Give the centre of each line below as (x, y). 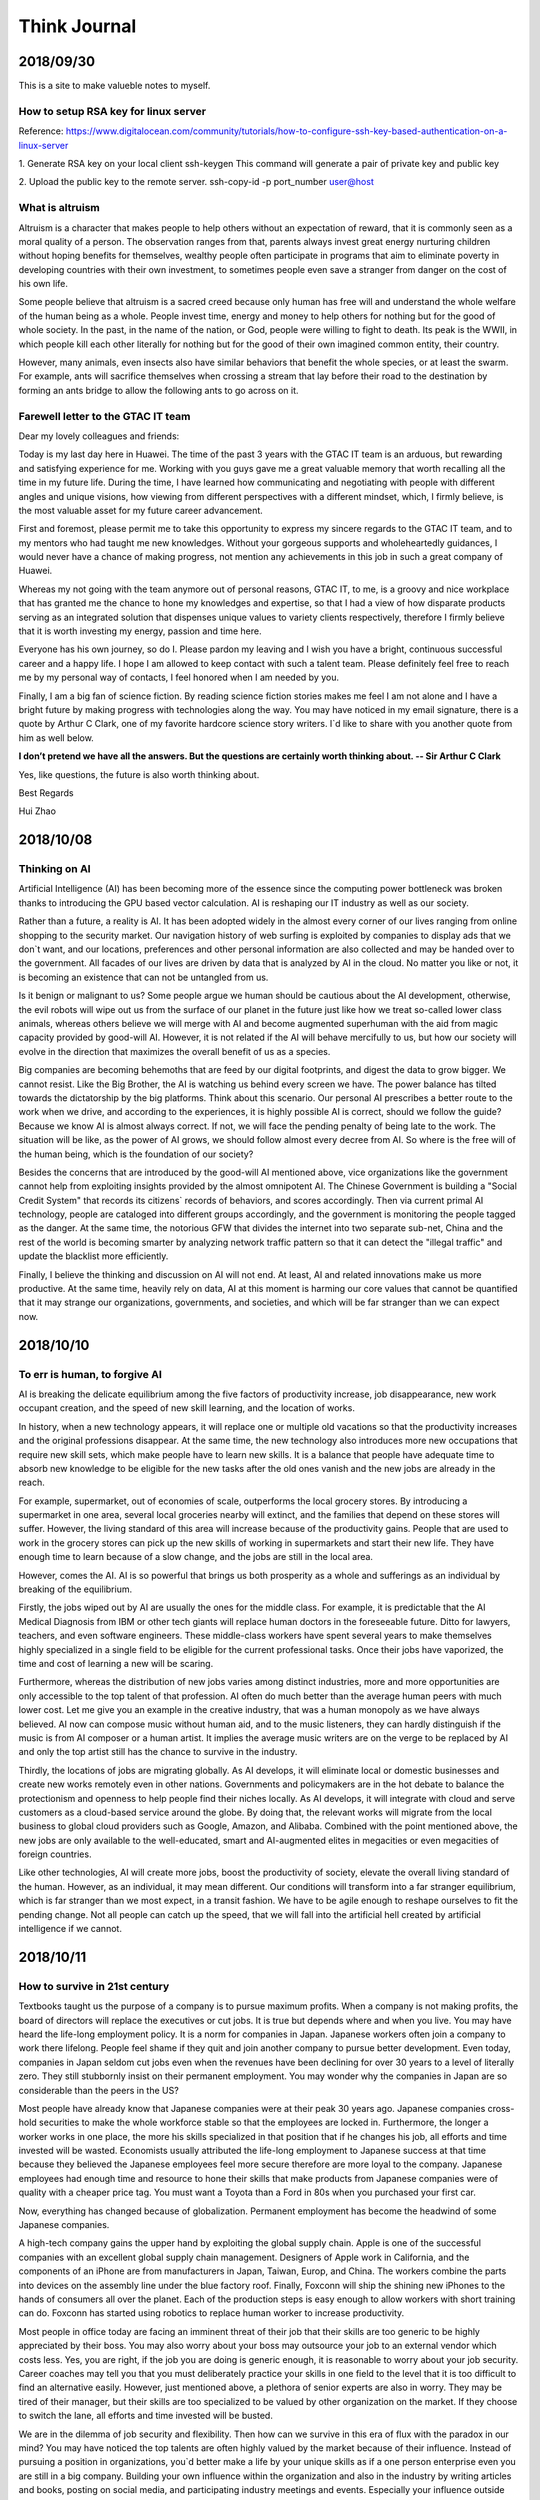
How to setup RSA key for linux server (112, 111)
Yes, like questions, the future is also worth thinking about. (139, 774)
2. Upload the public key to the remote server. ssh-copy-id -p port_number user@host (196, 182)
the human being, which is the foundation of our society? (136, 1154)
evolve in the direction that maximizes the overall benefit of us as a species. (174, 1051)
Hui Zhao (37, 811)
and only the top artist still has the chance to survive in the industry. (158, 1752)
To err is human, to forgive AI (90, 1374)
